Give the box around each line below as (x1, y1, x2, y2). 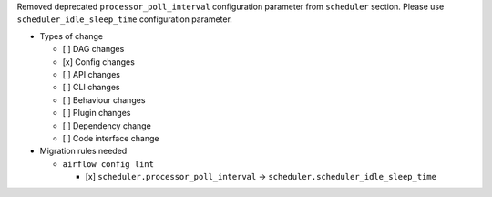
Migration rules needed (39, 146, 128, 157)
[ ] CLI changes (62, 82, 120, 93)
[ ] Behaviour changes (62, 94, 146, 105)
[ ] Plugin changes (62, 108, 131, 119)
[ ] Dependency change (62, 119, 152, 131)
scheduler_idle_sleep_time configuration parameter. (16, 14, 232, 25)
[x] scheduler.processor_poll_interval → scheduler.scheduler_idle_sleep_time (85, 171, 437, 182)
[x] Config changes (62, 56, 136, 67)
